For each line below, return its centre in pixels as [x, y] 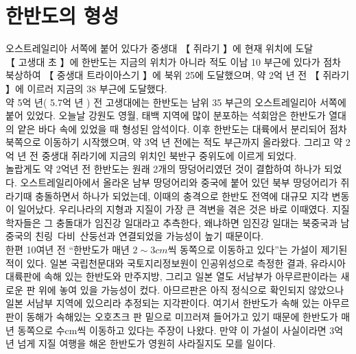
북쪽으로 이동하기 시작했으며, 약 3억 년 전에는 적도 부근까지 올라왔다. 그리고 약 [174, 142]
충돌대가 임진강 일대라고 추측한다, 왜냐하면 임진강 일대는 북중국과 [197, 222]
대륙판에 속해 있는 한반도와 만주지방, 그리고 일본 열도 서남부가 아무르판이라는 [171, 276]
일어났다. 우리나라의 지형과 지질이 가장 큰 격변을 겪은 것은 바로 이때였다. [173, 209]
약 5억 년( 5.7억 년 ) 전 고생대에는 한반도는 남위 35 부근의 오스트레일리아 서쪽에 [176, 102]
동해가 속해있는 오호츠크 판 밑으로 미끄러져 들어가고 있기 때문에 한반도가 [182, 316]
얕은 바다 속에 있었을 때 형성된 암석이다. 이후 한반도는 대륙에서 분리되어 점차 [182, 128]
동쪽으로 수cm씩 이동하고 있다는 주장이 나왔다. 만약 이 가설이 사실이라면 [172, 330]
